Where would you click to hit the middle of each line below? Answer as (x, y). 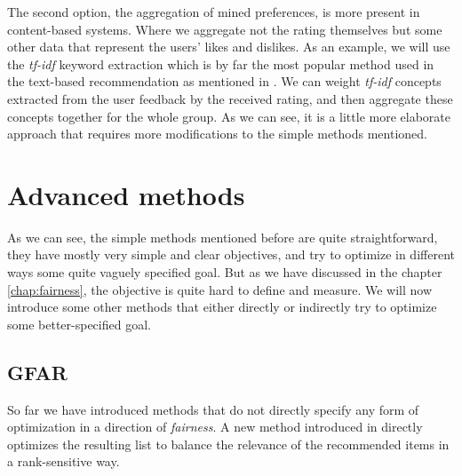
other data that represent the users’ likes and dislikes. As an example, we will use (229, 47)
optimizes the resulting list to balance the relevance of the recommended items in (228, 444)
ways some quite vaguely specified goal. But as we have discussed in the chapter (225, 272)
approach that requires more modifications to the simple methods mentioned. (217, 134)
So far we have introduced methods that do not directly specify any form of (213, 409)
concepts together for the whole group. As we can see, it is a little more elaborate (229, 116)
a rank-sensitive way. (64, 461)
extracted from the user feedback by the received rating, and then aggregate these (230, 98)
